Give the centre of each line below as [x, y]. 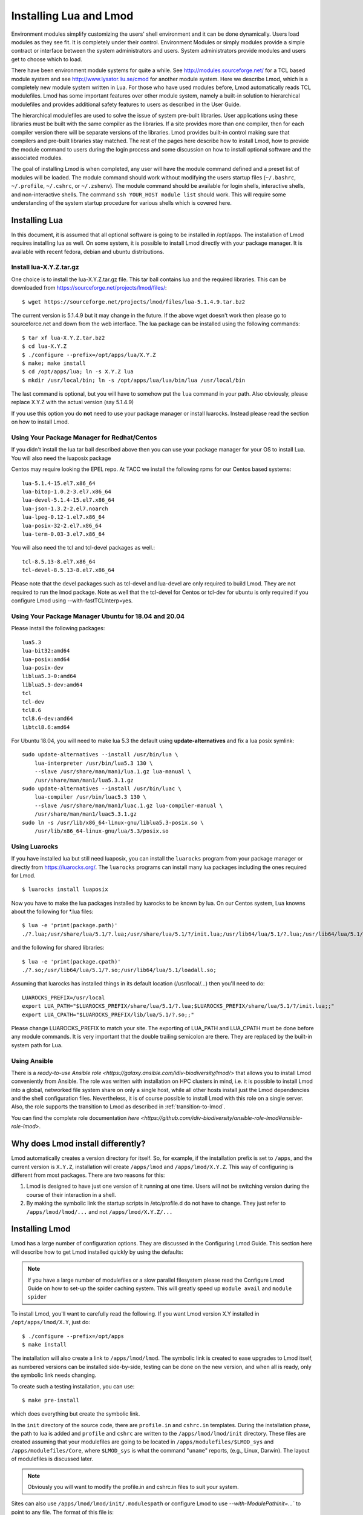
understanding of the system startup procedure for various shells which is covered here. [122, 202]
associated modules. [37, 158]
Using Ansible [32, 1060]
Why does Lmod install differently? [78, 1144]
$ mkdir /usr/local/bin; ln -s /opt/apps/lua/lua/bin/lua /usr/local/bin [134, 380]
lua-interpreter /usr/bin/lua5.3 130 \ [93, 763]
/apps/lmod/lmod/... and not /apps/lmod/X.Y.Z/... [100, 1211]
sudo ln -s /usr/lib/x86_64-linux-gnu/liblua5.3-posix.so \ [113, 822]
